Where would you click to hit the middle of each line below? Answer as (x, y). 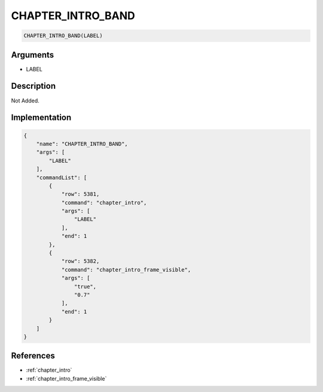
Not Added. (25, 100)
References (33, 356)
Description (33, 86)
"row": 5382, (80, 261)
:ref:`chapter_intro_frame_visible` (66, 378)
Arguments (33, 55)
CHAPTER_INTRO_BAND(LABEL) (63, 36)
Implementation (41, 118)
